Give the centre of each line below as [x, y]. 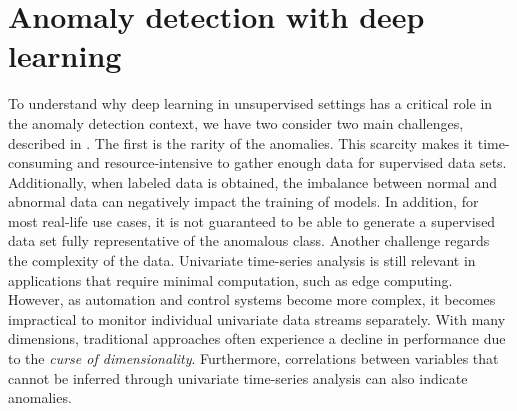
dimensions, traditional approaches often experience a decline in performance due [257, 338]
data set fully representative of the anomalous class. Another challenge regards [249, 240]
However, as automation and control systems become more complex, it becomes [252, 299]
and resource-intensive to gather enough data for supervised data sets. [292, 162]
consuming [40, 162]
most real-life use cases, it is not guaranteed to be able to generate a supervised [252, 220]
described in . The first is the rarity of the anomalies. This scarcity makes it [241, 142]
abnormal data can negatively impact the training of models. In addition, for [243, 201]
